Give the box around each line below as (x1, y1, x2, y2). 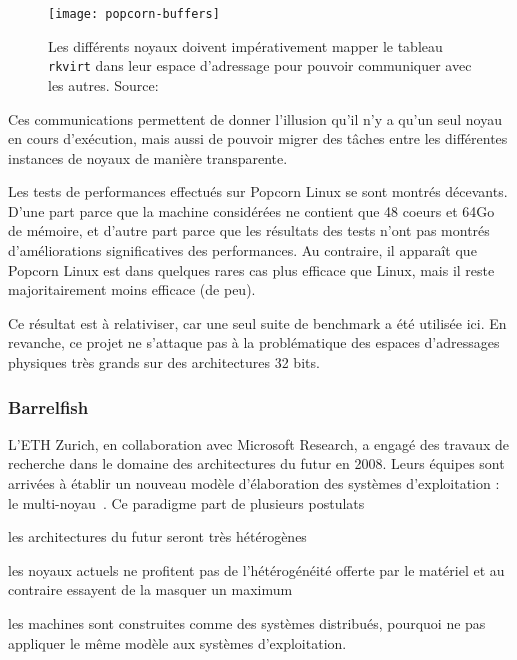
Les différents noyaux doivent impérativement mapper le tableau (48, 35, 443, 56)
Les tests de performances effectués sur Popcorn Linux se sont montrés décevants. (8, 181, 508, 202)
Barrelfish (8, 394, 89, 419)
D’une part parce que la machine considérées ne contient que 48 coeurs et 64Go (8, 200, 495, 221)
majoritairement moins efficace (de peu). (8, 279, 256, 300)
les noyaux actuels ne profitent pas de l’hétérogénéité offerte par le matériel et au (8, 559, 505, 580)
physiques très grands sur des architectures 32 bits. (8, 352, 320, 373)
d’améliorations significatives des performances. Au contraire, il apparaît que (8, 240, 477, 261)
